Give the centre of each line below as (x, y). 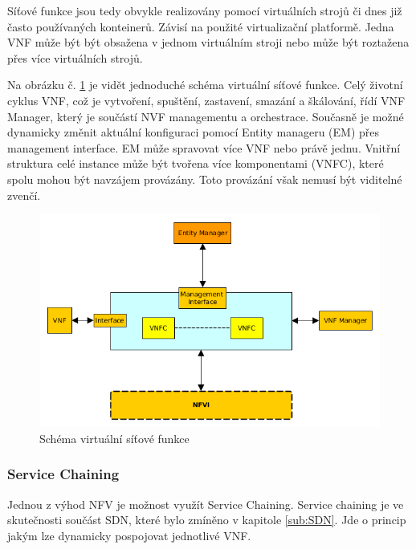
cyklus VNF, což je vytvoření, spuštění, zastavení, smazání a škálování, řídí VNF (206, 100)
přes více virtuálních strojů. (75, 57)
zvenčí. (24, 195)
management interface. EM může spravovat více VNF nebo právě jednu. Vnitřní (204, 147)
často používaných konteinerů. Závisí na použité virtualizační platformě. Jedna (201, 26)
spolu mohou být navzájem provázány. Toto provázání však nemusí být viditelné (205, 179)
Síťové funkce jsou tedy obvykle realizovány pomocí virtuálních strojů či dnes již (205, 10)
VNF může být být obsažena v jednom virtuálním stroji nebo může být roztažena (208, 42)
